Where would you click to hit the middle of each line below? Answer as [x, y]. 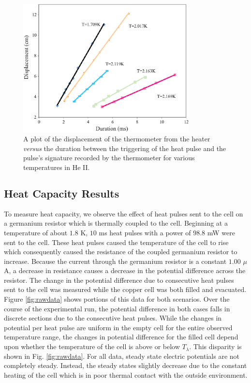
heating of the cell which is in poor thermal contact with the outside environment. [126, 375]
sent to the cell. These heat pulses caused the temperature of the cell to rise [116, 242]
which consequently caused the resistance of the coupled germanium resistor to [121, 252]
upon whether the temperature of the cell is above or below [92, 346]
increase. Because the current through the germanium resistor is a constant [115, 261]
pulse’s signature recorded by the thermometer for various [109, 158]
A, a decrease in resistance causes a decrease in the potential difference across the [125, 270]
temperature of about [36, 232]
